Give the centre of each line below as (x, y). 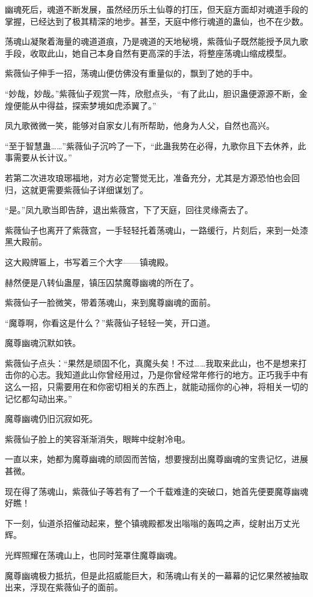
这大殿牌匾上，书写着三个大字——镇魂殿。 (89, 261)
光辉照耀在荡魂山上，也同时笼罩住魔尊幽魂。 (93, 555)
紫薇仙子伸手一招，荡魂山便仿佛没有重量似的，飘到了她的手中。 (131, 73)
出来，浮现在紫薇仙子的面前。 (64, 587)
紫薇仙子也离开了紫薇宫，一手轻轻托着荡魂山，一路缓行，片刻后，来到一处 (152, 230)
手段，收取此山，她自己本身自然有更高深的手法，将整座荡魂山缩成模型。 (148, 53)
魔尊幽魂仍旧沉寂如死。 (51, 419)
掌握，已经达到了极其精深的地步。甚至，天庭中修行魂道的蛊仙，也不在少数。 (156, 21)
